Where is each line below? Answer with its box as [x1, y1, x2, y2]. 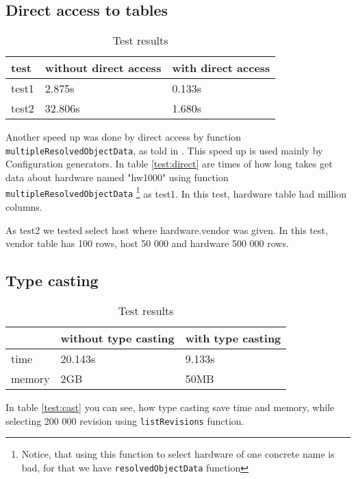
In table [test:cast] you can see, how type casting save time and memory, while [5, 399, 335, 414]
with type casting [185, 329, 281, 346]
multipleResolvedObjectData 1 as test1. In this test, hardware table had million [5, 184, 347, 200]
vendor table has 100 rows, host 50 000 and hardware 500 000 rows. [5, 236, 289, 250]
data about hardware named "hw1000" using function [5, 170, 229, 185]
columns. [5, 199, 42, 213]
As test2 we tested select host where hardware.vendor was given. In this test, [5, 222, 328, 237]
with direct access [172, 60, 270, 76]
